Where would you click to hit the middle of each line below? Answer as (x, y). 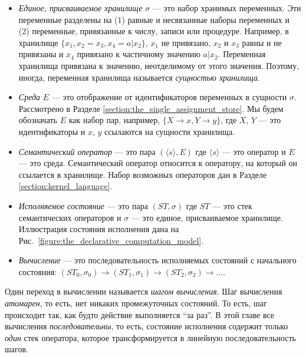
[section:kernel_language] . (65, 186)
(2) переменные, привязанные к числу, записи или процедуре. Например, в (154, 31)
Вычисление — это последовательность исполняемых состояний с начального (157, 260)
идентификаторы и (52, 131)
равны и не (262, 42)
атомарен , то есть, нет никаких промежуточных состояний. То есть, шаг (136, 303)
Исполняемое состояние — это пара (83, 205)
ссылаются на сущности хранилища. (170, 131)
